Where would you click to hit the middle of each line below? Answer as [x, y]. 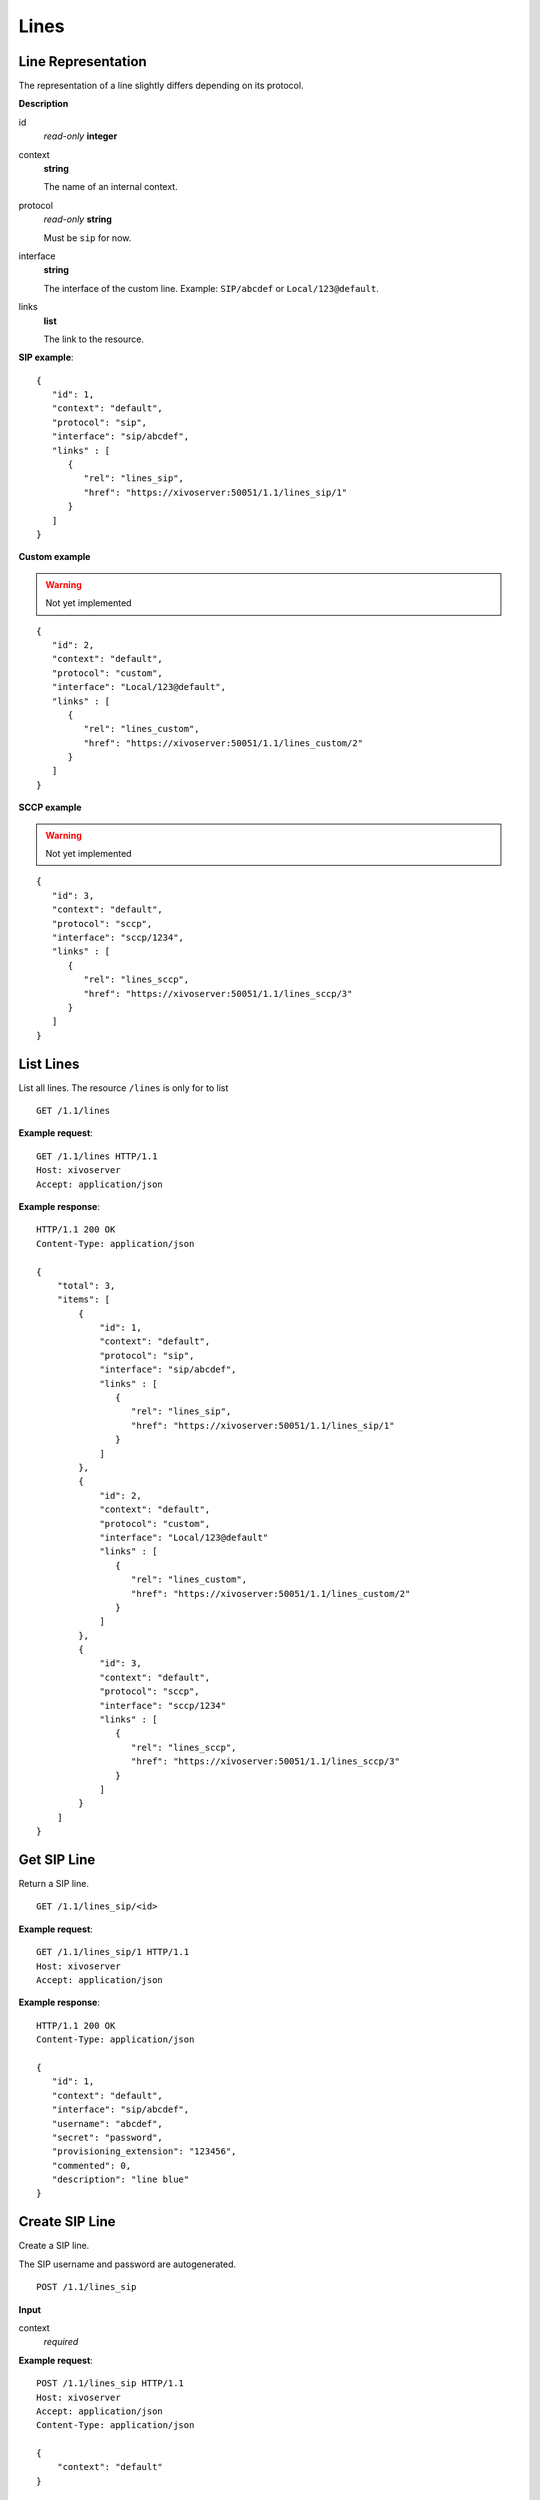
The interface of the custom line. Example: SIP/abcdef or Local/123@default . [211, 288]
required [61, 2342]
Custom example [54, 557]
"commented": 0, [91, 2165]
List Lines [49, 1063]
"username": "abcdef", [107, 2123]
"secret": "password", [107, 2137]
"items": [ [83, 1299]
